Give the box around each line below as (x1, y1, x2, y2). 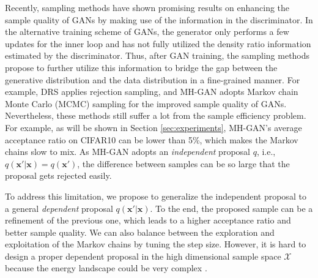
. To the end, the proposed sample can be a (150, 201, 313, 214)
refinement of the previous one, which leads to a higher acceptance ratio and (5, 214, 291, 227)
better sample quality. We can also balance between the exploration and (5, 225, 275, 238)
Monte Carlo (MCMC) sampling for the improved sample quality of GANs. (5, 97, 287, 110)
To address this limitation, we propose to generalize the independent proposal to (5, 189, 306, 202)
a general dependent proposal (5, 201, 113, 214)
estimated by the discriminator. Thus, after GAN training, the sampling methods (5, 49, 310, 62)
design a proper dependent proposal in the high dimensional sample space (5, 249, 281, 262)
